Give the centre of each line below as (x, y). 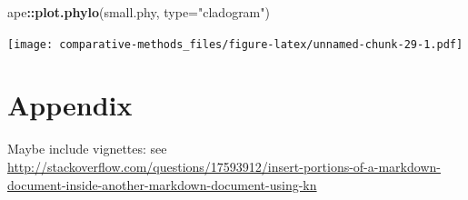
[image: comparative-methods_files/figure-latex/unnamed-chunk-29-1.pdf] (235, 44)
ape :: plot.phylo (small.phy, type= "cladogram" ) (139, 12)
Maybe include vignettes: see (87, 149)
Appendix (70, 105)
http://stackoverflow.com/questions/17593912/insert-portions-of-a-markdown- (224, 166)
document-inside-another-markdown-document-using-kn (162, 184)
